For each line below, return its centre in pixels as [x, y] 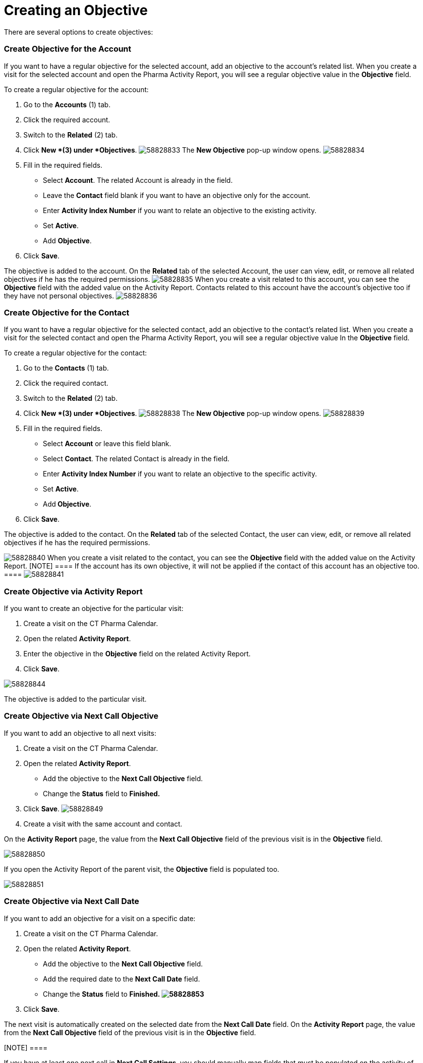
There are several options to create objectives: [79, 32]
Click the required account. [67, 119]
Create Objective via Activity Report [73, 591]
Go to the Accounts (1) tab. [67, 104]
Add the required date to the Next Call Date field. [121, 979]
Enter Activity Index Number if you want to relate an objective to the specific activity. [180, 474]
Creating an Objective [76, 10]
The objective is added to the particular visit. [75, 699]
